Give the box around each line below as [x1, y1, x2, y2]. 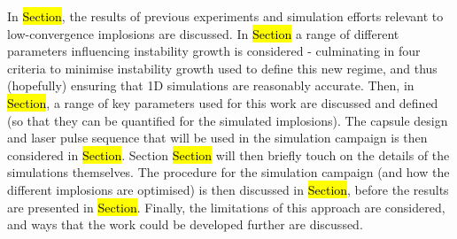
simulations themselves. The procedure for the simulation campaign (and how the [7, 163, 450, 181]
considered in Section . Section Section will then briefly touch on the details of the [7, 145, 450, 164]
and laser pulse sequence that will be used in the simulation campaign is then [7, 128, 428, 147]
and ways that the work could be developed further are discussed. [7, 215, 363, 234]
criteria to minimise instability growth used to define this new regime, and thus [7, 58, 438, 77]
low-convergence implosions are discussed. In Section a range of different [7, 24, 399, 42]
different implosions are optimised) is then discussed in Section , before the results [7, 180, 449, 198]
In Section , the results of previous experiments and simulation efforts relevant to [7, 7, 444, 25]
